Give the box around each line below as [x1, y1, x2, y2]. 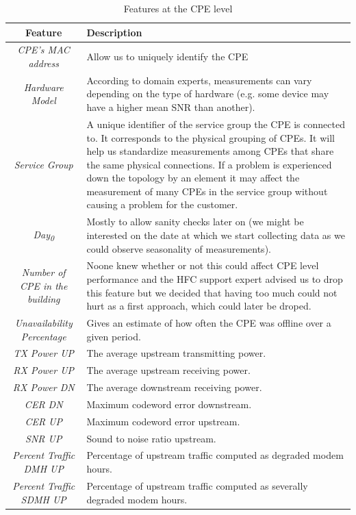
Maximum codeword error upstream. [86, 414, 240, 428]
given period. [86, 329, 141, 343]
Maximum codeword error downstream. [86, 397, 252, 411]
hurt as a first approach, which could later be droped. [86, 299, 311, 313]
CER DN [24, 397, 63, 411]
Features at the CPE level [123, 1, 233, 15]
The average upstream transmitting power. [86, 346, 266, 360]
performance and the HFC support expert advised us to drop [86, 271, 343, 286]
